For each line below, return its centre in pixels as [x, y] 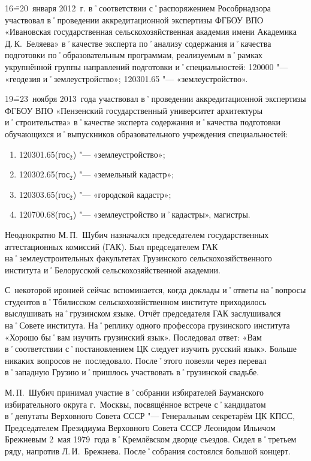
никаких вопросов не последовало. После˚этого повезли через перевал [136, 360]
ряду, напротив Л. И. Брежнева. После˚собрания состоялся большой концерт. [148, 451]
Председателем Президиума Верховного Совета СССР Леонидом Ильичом [140, 427]
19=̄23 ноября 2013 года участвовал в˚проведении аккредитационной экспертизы [155, 99]
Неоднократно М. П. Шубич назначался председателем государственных [137, 234]
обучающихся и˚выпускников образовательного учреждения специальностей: [147, 133]
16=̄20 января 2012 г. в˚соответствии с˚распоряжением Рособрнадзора [138, 8]
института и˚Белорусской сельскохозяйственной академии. [113, 269]
